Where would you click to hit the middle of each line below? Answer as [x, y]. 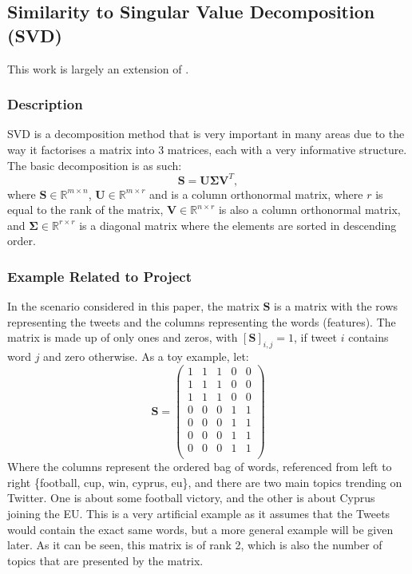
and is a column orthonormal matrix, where [256, 194]
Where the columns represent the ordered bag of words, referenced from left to [200, 467]
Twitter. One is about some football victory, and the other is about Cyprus [191, 498]
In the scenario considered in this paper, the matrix [133, 306]
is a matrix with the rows [336, 306]
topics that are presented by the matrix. [105, 560]
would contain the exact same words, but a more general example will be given [200, 529]
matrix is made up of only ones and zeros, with [123, 337]
